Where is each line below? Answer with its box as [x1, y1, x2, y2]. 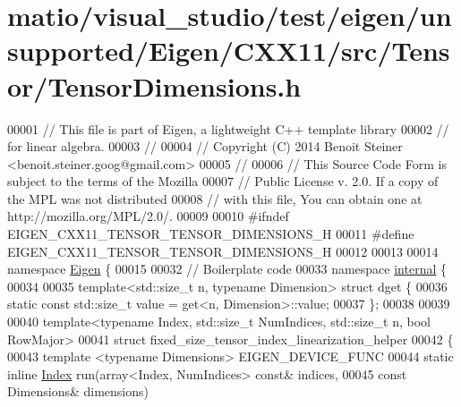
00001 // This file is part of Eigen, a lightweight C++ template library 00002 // [7, 119, 449, 138]
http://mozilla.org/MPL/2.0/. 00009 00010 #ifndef [7, 207, 289, 225]
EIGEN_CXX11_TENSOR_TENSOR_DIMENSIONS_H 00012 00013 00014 [7, 242, 439, 260]
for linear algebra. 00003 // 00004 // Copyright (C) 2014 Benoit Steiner [7, 137, 403, 156]
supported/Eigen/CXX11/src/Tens [7, 32, 450, 69]
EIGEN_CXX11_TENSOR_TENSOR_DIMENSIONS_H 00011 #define [7, 225, 414, 243]
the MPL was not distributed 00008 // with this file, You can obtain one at [7, 189, 423, 208]
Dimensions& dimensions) [7, 382, 149, 401]
